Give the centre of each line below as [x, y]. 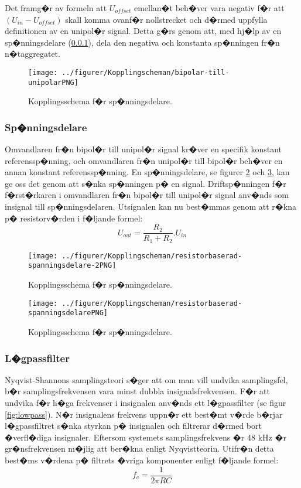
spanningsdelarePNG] [68, 313]
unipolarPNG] [53, 82]
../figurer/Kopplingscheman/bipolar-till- [146, 72]
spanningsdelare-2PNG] [72, 266]
